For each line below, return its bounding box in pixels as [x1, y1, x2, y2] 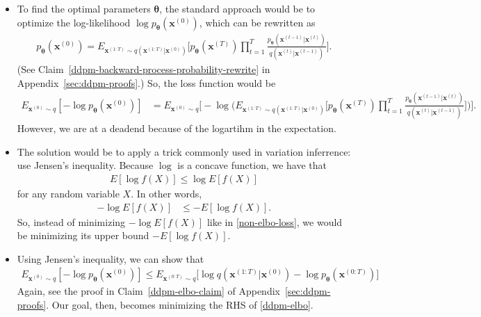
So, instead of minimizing [17, 214, 126, 229]
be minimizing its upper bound [17, 228, 149, 243]
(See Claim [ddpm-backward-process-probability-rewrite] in [17, 62, 270, 76]
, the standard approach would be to [159, 1, 316, 15]
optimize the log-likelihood [17, 15, 131, 29]
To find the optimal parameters [17, 1, 151, 15]
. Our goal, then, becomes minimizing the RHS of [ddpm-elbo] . [46, 297, 313, 311]
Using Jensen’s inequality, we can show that [17, 251, 204, 266]
